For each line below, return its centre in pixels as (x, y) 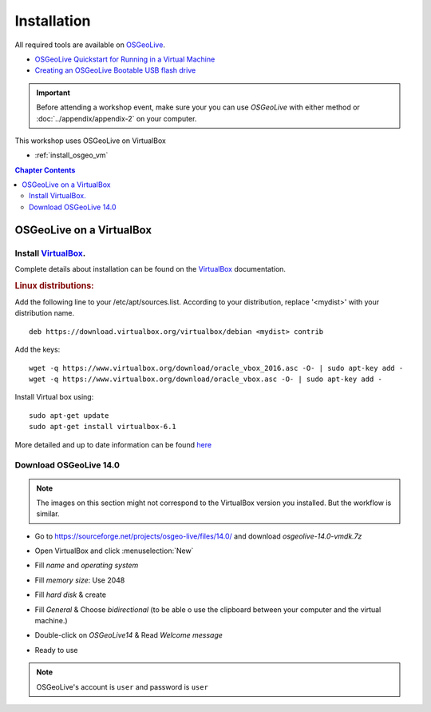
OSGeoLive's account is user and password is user (123, 686)
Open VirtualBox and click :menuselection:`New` (114, 551)
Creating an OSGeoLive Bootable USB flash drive (115, 70)
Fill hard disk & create (71, 595)
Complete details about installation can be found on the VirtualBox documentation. (150, 269)
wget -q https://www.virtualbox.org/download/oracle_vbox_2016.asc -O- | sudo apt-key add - (216, 368)
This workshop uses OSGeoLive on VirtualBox (91, 141)
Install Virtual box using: (54, 397)
